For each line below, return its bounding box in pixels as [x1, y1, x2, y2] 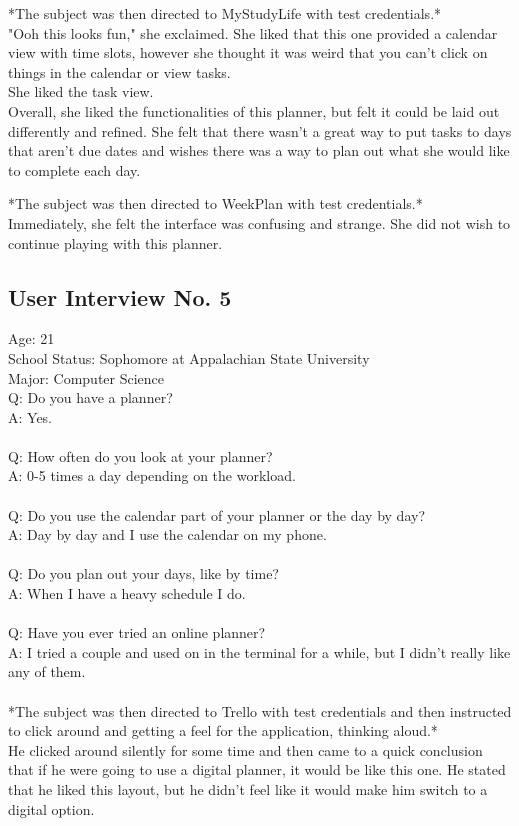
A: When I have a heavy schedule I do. [8, 583, 246, 604]
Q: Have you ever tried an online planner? [8, 622, 266, 643]
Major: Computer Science [8, 367, 165, 388]
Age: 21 [8, 328, 55, 349]
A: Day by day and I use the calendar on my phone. [8, 524, 327, 545]
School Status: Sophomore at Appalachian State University [8, 347, 370, 368]
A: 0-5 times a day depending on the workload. [8, 465, 296, 486]
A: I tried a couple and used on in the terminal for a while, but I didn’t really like [8, 641, 511, 662]
